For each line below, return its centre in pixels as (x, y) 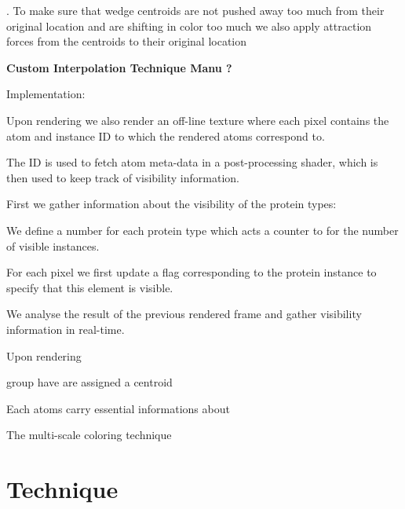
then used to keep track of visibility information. (123, 177)
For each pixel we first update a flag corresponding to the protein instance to (192, 272)
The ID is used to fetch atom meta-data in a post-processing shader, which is (192, 162)
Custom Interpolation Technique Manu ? (119, 67)
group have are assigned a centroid (89, 382)
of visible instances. (53, 245)
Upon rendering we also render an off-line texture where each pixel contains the (198, 120)
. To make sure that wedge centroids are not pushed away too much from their (195, 10)
